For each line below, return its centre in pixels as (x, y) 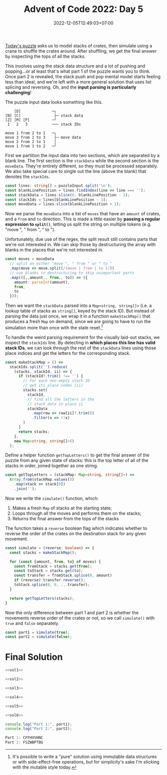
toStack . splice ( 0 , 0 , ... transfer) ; (52, 585)
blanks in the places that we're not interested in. (54, 250)
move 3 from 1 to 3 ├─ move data (43, 137)
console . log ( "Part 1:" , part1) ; (39, 724)
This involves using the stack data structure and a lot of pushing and (75, 66)
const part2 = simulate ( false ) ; (39, 637)
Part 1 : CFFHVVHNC (24, 738)
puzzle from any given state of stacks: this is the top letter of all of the (77, 461)
